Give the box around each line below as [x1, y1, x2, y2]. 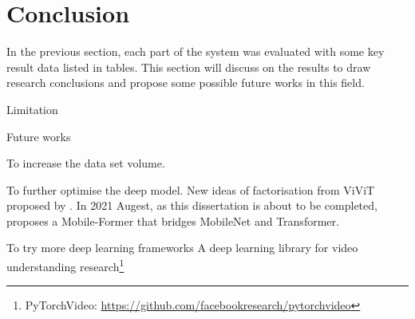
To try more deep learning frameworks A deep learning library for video [6, 239, 358, 256]
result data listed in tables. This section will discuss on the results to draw [6, 58, 371, 75]
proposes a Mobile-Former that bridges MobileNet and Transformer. [6, 212, 339, 229]
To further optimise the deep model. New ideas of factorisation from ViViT [6, 181, 375, 198]
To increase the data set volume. [6, 155, 165, 171]
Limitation [6, 100, 58, 117]
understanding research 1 [6, 256, 125, 274]
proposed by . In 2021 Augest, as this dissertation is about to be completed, [6, 197, 377, 214]
